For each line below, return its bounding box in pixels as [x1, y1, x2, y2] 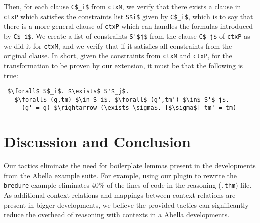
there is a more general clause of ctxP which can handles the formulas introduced [4, 21, 253, 31]
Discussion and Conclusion [4, 131, 191, 152]
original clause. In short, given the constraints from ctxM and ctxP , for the [4, 50, 232, 61]
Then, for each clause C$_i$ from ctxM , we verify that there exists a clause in [4, 1, 241, 11]
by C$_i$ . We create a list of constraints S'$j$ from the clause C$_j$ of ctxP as [4, 30, 250, 41]
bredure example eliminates [4, 180, 90, 190]
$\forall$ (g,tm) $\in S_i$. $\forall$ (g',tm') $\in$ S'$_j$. [14, 96, 230, 103]
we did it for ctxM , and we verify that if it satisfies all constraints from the [4, 40, 232, 51]
